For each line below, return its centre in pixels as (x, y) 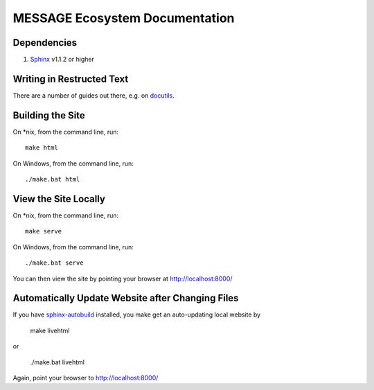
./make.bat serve (54, 263)
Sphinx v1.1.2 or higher (62, 60)
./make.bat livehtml (57, 362)
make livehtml (50, 330)
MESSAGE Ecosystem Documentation (124, 18)
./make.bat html (53, 179)
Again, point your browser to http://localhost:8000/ (86, 378)
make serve (44, 231)
